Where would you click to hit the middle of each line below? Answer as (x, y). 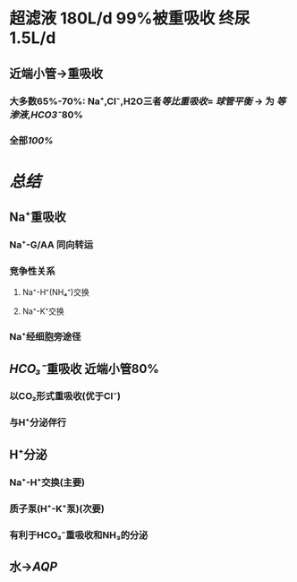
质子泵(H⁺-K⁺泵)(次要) (57, 508)
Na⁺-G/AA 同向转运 (51, 245)
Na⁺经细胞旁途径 (45, 337)
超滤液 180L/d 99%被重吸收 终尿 (130, 18)
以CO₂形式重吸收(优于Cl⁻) (65, 396)
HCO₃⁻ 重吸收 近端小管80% (84, 369)
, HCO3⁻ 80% (55, 115)
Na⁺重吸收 (38, 217)
